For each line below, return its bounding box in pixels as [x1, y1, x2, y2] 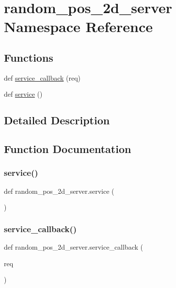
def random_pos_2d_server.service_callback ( [4, 242, 143, 252]
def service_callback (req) [4, 72, 81, 83]
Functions [4, 50, 53, 65]
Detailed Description [4, 113, 110, 128]
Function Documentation [4, 141, 131, 156]
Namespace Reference [4, 17, 153, 36]
